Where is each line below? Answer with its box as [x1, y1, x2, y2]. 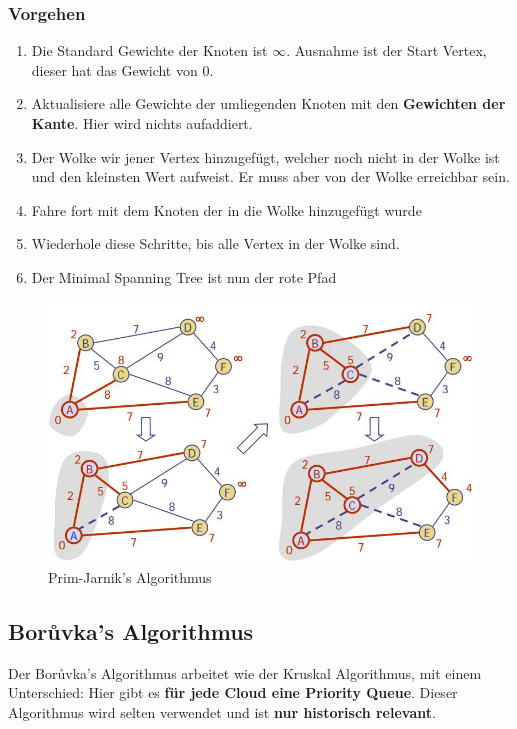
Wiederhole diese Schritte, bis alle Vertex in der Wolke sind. [31, 233, 400, 254]
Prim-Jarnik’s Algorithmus [48, 566, 212, 587]
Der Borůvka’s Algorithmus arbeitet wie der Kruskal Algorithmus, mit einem [8, 662, 482, 683]
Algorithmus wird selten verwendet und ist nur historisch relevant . [8, 701, 436, 722]
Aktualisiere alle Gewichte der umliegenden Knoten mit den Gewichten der [31, 93, 506, 114]
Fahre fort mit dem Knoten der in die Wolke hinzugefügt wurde [31, 199, 422, 220]
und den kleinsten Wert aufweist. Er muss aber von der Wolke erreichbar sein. [31, 166, 510, 187]
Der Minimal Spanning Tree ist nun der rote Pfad [31, 266, 337, 287]
